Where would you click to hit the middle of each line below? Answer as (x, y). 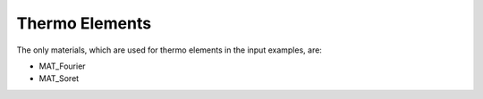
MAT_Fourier (62, 66)
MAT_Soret (59, 78)
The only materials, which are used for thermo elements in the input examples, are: (169, 50)
